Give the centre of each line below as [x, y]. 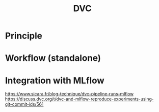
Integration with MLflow [55, 80]
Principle [24, 36]
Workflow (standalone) [53, 58]
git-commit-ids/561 [24, 104]
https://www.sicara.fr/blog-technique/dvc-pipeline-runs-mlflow [69, 94]
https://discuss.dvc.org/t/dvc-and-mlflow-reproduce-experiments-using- [79, 99]
